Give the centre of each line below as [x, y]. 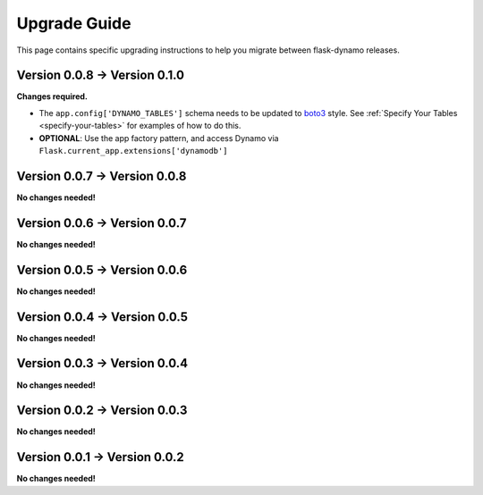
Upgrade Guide [74, 23]
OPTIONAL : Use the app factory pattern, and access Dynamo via [159, 138]
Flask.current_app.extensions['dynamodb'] [133, 151]
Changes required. [52, 96]
